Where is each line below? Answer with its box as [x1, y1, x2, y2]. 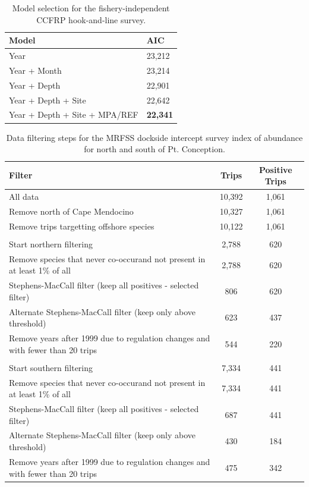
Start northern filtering [9, 237, 93, 250]
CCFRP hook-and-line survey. [36, 13, 146, 26]
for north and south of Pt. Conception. [84, 143, 225, 155]
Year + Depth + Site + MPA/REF [9, 108, 138, 121]
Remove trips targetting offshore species [9, 219, 154, 232]
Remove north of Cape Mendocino [9, 205, 134, 217]
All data [9, 190, 39, 203]
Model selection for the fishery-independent [12, 2, 170, 14]
